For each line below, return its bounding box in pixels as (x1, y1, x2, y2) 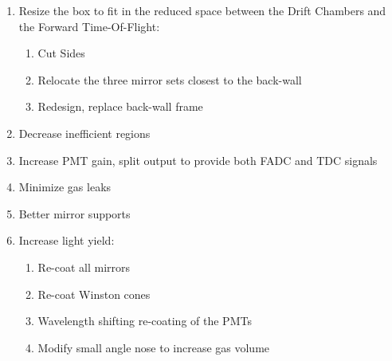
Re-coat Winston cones (37, 285, 151, 302)
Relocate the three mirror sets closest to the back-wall (37, 71, 302, 88)
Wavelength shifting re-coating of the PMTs (37, 312, 252, 329)
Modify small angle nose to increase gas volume (37, 339, 270, 355)
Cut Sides (37, 45, 85, 61)
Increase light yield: (18, 232, 115, 249)
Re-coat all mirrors (37, 258, 131, 275)
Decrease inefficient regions (18, 124, 151, 141)
